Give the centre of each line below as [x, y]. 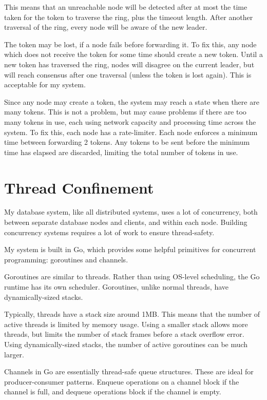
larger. [14, 354]
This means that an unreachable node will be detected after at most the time [126, 7]
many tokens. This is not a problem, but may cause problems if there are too [125, 112]
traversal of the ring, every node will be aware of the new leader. [106, 27]
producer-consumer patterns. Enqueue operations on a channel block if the [122, 381]
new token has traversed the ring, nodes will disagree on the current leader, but [129, 64]
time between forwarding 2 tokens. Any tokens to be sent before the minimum [127, 142]
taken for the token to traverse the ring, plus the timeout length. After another [129, 17]
